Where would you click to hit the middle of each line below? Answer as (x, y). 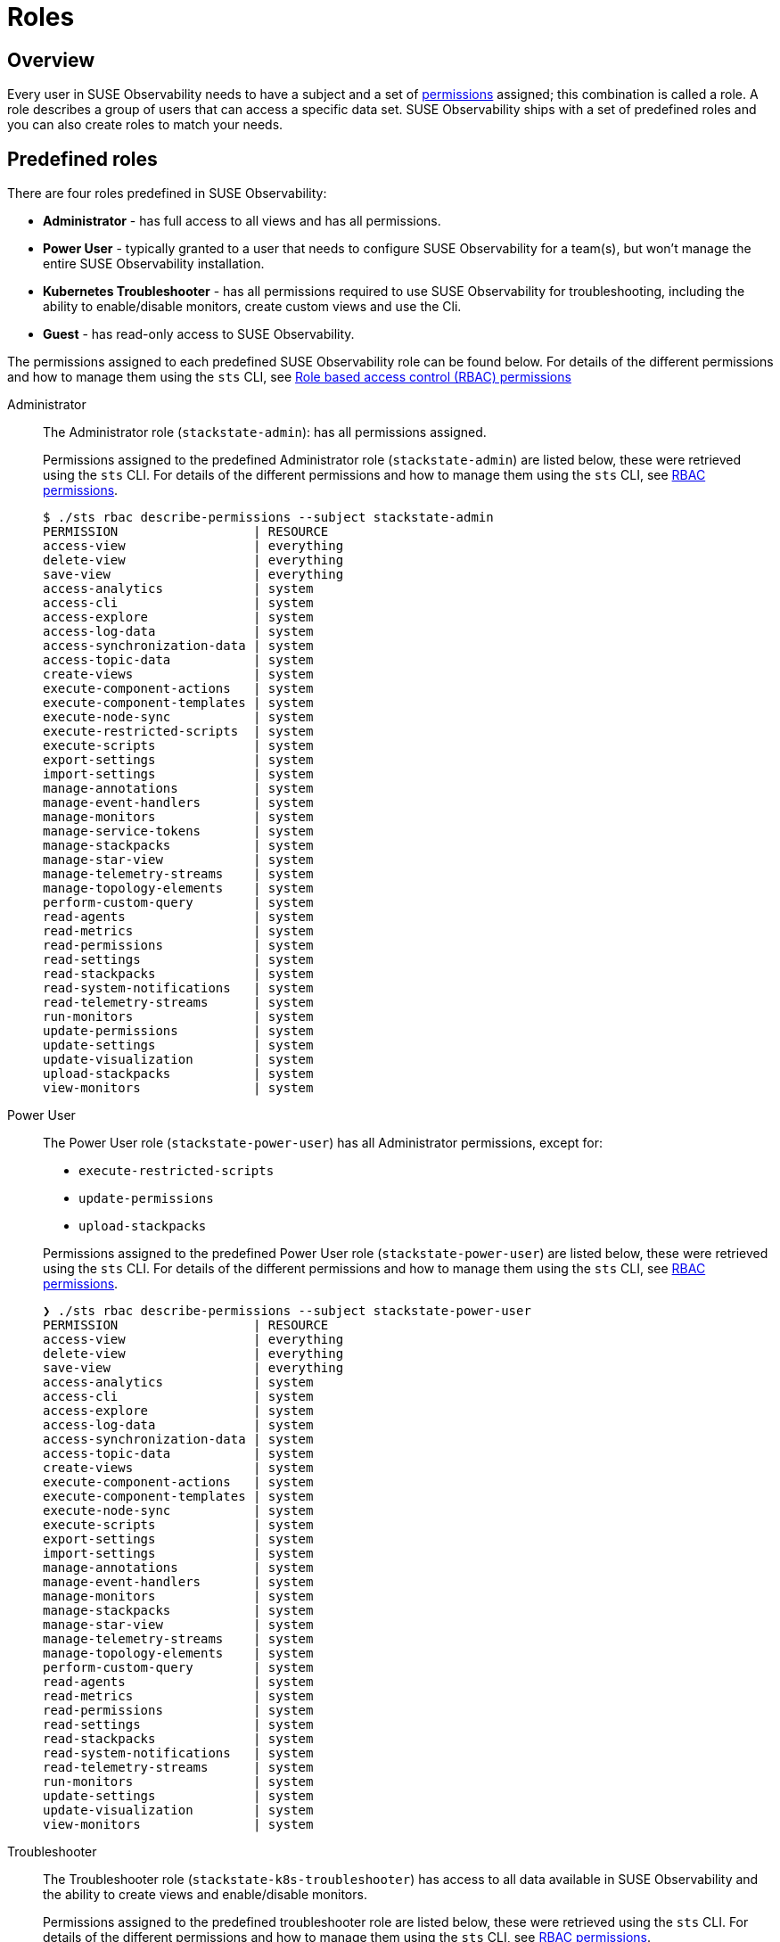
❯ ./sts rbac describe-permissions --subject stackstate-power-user (287, 1311)
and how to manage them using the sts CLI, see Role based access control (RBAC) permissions (289, 377)
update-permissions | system (178, 1031)
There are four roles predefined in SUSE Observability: (167, 193)
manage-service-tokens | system (178, 831)
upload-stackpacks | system (178, 1074)
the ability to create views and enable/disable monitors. (205, 1895)
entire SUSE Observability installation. (154, 264)
